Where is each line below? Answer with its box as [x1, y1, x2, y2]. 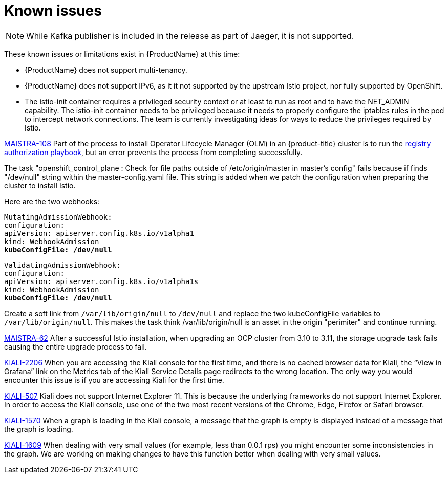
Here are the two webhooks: [4, 197, 100, 206]
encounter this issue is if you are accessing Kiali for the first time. [4, 375, 224, 384]
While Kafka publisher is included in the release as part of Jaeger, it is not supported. [26, 30, 354, 41]
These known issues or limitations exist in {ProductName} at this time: [4, 49, 240, 58]
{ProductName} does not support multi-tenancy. [25, 65, 187, 74]
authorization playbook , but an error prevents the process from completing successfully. [4, 147, 303, 157]
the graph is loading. [4, 424, 73, 433]
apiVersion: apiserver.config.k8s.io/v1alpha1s [4, 277, 199, 286]
